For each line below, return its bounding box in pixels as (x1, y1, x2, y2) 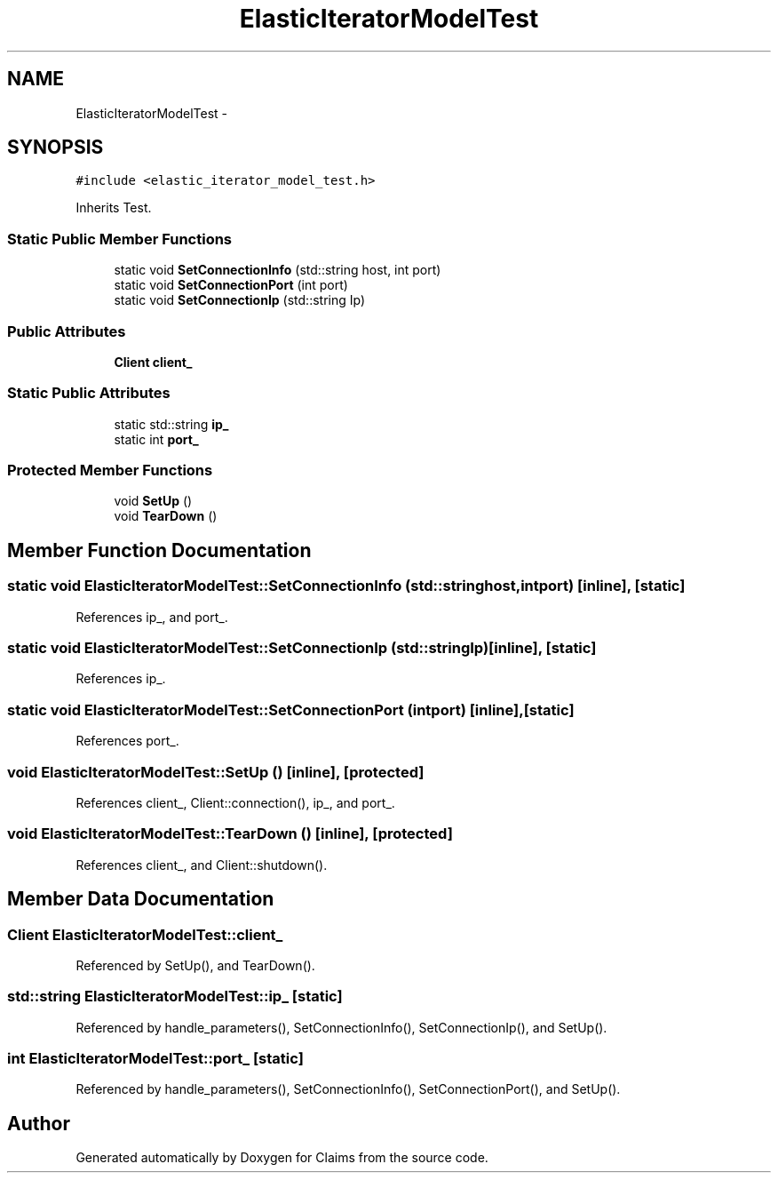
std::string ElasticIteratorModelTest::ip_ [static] (7, 987, 343, 1006)
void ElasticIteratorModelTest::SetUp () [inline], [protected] (7, 762, 425, 781)
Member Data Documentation (7, 888, 274, 911)
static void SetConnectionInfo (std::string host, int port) (114, 262, 441, 278)
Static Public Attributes (7, 384, 171, 403)
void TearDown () (114, 508, 218, 524)
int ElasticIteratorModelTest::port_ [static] (7, 1049, 304, 1067)
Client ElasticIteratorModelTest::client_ (7, 925, 283, 944)
